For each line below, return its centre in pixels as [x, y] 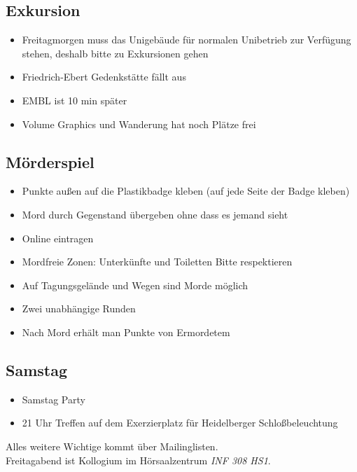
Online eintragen [58, 238]
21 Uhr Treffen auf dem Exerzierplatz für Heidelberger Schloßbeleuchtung [180, 423]
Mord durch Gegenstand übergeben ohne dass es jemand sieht [155, 214]
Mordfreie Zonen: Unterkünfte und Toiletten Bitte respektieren [157, 262]
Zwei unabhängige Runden [79, 308]
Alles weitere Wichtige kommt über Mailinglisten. [112, 446]
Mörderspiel [50, 161]
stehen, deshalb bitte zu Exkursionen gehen [115, 53]
